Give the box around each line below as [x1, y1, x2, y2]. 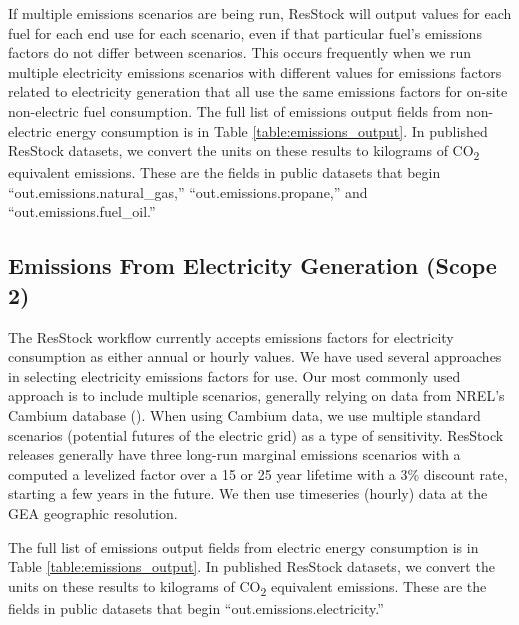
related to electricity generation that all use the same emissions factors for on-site [8, 81, 508, 102]
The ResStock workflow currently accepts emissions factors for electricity [8, 326, 454, 347]
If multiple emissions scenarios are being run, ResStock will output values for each [8, 3, 512, 23]
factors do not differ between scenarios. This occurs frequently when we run [8, 42, 471, 63]
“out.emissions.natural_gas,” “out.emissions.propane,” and [8, 181, 368, 202]
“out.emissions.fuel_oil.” [8, 201, 156, 222]
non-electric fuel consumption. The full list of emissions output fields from [8, 100, 462, 121]
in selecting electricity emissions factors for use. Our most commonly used [8, 365, 461, 386]
